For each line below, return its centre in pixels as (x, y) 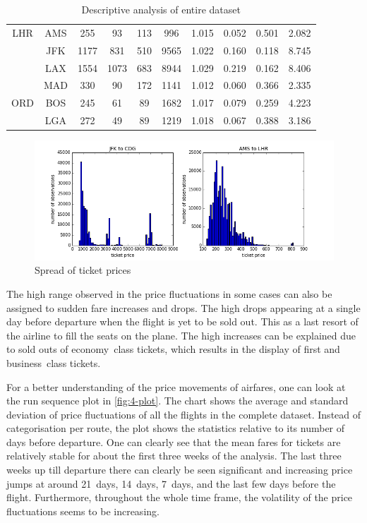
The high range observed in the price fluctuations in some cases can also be (169, 293)
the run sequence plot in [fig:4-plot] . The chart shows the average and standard (178, 401)
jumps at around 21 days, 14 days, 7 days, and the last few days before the (171, 483)
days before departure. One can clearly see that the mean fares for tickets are (174, 441)
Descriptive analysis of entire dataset (161, 9)
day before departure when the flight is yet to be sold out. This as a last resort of (182, 321)
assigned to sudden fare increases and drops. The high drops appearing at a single (183, 307)
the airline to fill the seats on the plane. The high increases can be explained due (181, 335)
